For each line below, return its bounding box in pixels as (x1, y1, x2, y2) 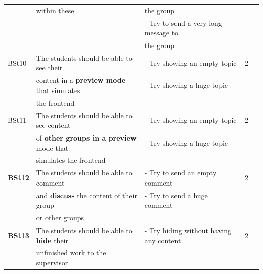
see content (36, 120, 71, 130)
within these (36, 5, 74, 15)
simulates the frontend (36, 155, 106, 165)
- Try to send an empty (144, 167, 217, 178)
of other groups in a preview (36, 132, 137, 143)
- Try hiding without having (144, 225, 232, 236)
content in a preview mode (36, 75, 126, 85)
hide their (36, 235, 69, 245)
